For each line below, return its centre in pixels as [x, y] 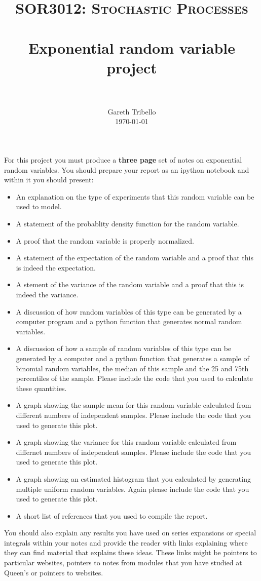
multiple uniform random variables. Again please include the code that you [133, 489]
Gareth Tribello [132, 111]
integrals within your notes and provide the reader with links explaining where [126, 542]
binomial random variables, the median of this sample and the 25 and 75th [132, 368]
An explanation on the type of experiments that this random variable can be [135, 196]
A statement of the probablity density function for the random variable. [127, 224]
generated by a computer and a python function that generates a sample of [133, 358]
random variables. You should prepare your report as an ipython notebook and [127, 169]
